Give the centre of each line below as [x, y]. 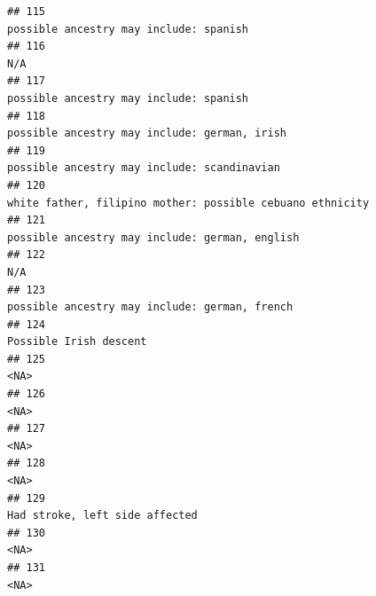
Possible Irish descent [77, 342]
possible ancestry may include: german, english [153, 237]
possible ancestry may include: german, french [150, 307]
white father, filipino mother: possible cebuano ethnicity [188, 203]
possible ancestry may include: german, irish [147, 133]
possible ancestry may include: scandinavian [144, 168]
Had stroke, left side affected [102, 516]
